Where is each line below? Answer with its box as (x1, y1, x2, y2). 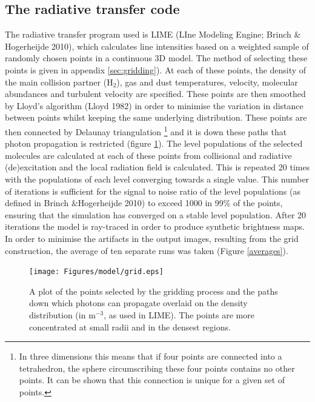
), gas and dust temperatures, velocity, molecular (116, 75, 298, 88)
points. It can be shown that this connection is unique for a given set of (19, 374, 285, 386)
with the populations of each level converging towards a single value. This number (5, 172, 310, 185)
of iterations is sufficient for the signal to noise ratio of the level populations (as (5, 184, 300, 197)
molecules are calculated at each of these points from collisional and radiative (5, 149, 292, 161)
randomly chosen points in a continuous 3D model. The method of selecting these (5, 52, 308, 64)
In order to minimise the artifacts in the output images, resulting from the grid (5, 232, 299, 244)
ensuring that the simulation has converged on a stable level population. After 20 (5, 208, 307, 221)
